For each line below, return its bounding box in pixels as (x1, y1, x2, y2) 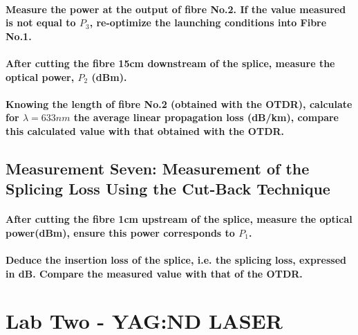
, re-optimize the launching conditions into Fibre (89, 15, 327, 30)
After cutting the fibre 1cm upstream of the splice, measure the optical (6, 212, 352, 226)
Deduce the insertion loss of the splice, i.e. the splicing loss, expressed (6, 253, 346, 267)
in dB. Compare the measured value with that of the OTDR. (6, 266, 303, 280)
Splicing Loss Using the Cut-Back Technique (6, 178, 330, 199)
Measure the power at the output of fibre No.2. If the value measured (6, 1, 346, 16)
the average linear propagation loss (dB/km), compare (73, 110, 339, 125)
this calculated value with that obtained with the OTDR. (6, 123, 285, 138)
